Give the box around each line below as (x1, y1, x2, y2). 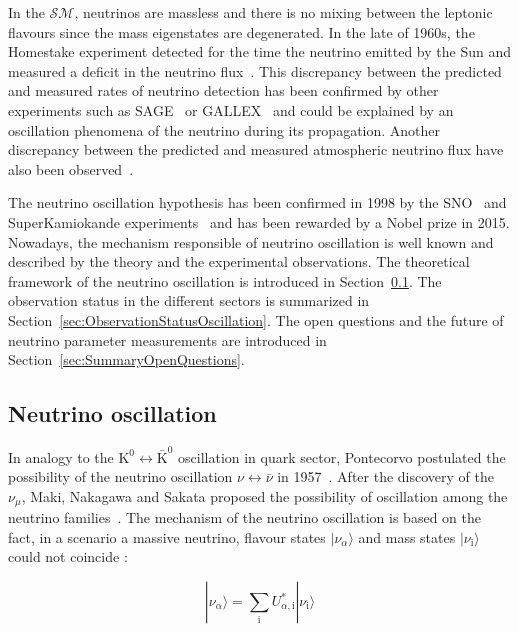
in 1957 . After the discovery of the (277, 466, 494, 487)
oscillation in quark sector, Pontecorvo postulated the (178, 446, 506, 467)
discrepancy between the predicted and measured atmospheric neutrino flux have (8, 139, 504, 160)
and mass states (358, 526, 456, 547)
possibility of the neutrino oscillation (8, 466, 233, 487)
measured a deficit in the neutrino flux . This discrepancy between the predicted (8, 60, 502, 81)
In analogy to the (8, 446, 114, 467)
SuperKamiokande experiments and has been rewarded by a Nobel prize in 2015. (8, 211, 510, 232)
